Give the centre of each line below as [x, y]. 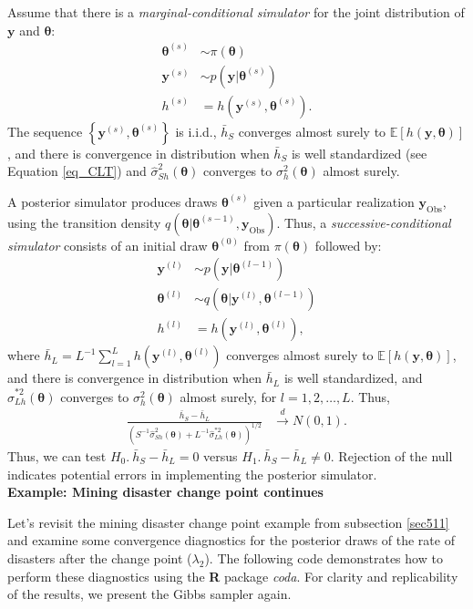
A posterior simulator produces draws [113, 201]
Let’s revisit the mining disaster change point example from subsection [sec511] [228, 522]
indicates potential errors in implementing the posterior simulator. [192, 474]
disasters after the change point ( [100, 557]
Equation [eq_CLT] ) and [77, 171]
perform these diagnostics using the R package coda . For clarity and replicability [233, 576]
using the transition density [84, 222]
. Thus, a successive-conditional [364, 222]
